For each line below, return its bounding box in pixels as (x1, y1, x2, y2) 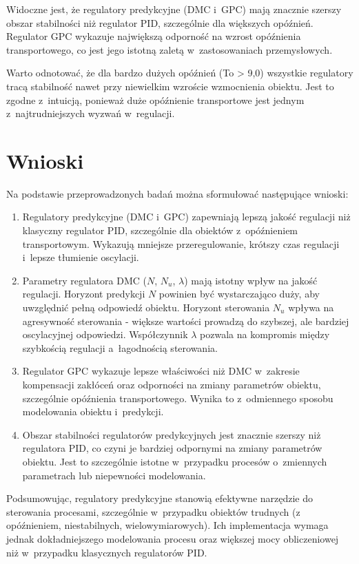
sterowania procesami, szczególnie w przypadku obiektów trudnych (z (6, 504, 300, 519)
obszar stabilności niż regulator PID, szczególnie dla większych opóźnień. (6, 15, 314, 30)
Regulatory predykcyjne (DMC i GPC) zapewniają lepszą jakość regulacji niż (22, 209, 351, 224)
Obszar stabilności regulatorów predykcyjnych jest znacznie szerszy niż (22, 427, 321, 441)
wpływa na (288, 300, 334, 315)
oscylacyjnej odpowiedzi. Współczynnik (22, 327, 188, 342)
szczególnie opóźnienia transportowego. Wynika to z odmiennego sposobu (22, 390, 334, 405)
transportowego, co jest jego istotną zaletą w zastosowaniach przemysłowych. (6, 42, 333, 56)
